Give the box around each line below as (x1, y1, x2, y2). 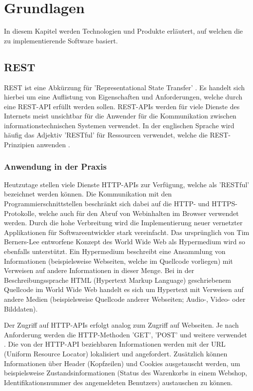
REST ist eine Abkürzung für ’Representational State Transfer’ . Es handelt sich (4, 82, 245, 92)
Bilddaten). (4, 303, 38, 313)
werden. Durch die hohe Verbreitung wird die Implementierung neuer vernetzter (4, 217, 243, 228)
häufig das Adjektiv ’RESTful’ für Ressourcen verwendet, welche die (4, 130, 208, 140)
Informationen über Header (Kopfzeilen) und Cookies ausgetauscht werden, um (4, 358, 240, 368)
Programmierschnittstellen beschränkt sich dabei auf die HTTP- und (4, 198, 210, 209)
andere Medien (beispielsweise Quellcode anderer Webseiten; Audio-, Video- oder (4, 294, 246, 304)
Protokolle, (4, 208, 37, 218)
